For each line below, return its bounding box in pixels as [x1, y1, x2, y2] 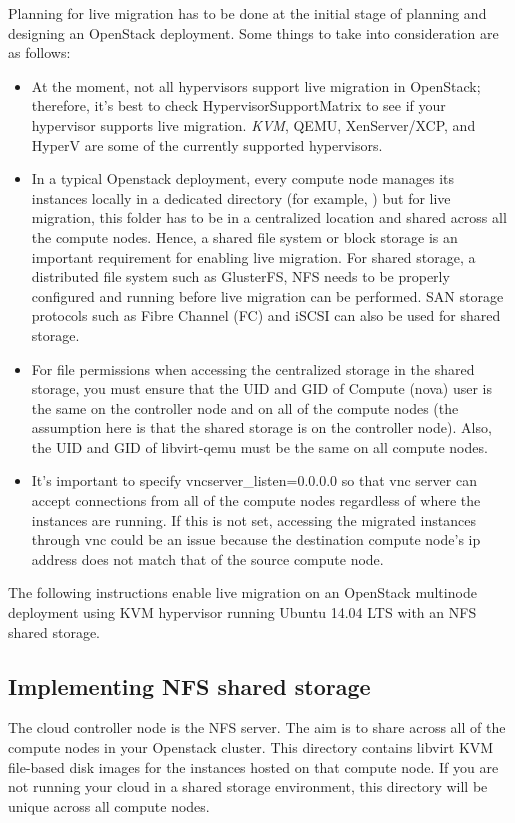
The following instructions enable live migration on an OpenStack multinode [8, 582, 477, 603]
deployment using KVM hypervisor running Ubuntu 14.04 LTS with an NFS [8, 602, 477, 623]
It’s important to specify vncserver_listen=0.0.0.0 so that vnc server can [31, 470, 477, 491]
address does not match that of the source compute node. [31, 548, 384, 569]
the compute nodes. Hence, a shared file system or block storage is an [31, 226, 458, 247]
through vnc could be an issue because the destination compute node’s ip [31, 529, 481, 550]
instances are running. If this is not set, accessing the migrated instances [31, 509, 476, 530]
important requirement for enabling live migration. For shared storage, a [31, 246, 476, 267]
